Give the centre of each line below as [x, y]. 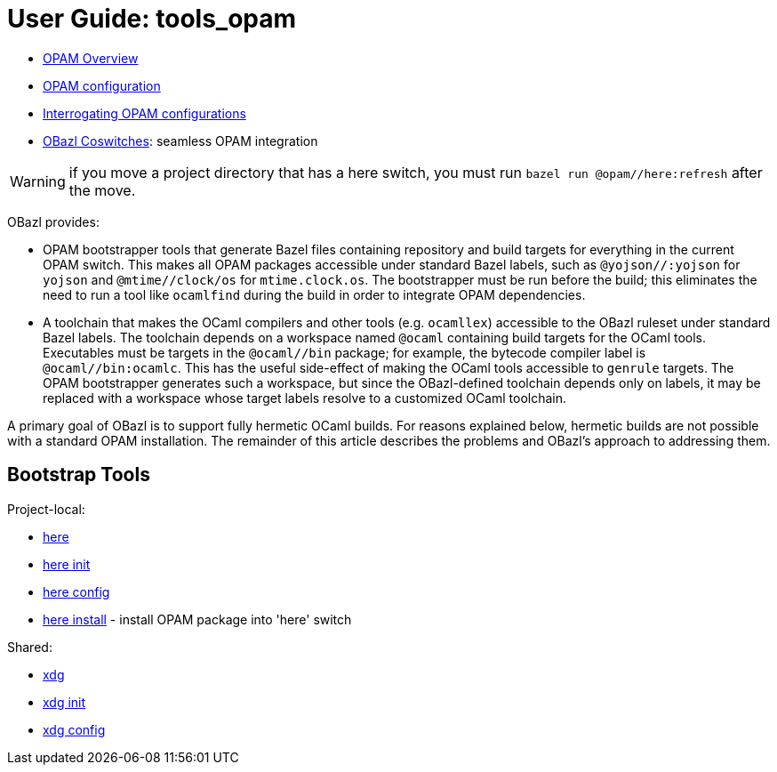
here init [67, 564]
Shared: [30, 647]
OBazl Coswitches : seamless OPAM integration [180, 141]
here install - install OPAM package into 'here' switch [197, 619]
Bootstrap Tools [79, 475]
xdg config [74, 729]
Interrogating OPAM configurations [144, 113]
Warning [38, 181]
